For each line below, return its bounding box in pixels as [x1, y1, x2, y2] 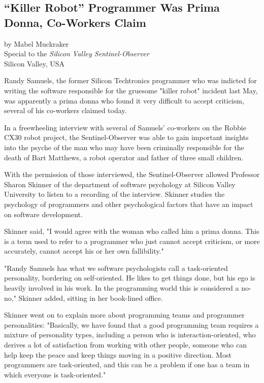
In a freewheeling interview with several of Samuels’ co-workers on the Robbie [4, 122, 246, 132]
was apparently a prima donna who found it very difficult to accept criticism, [4, 95, 244, 106]
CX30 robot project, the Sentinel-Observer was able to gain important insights [4, 132, 249, 143]
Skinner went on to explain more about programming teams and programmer [4, 309, 245, 320]
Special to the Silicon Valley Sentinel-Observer [4, 48, 149, 59]
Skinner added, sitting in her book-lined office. [18, 292, 163, 303]
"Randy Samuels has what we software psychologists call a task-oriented [4, 262, 228, 273]
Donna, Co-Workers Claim [4, 14, 146, 30]
